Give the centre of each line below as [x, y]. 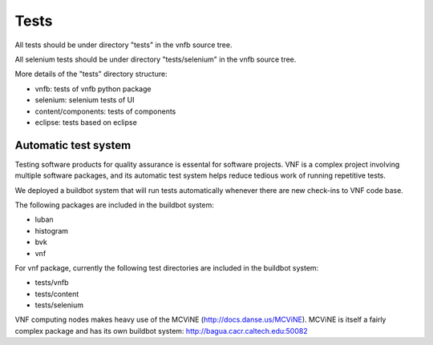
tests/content [57, 294]
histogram [51, 231]
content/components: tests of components [105, 111]
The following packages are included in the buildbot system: [114, 205]
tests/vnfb [52, 283]
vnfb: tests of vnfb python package [93, 89]
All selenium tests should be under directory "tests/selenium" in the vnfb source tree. [156, 59]
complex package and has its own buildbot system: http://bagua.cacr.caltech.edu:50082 [161, 331]
